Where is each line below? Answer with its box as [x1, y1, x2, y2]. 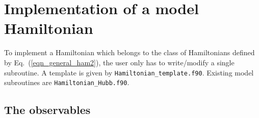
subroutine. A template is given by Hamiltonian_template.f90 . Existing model [4, 67, 254, 77]
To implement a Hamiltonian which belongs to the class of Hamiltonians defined [4, 47, 255, 58]
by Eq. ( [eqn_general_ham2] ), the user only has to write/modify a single [4, 57, 235, 67]
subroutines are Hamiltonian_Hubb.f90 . [4, 77, 129, 88]
